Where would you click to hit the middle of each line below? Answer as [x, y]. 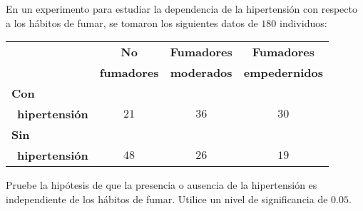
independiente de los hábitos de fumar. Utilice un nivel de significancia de [167, 199]
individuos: [303, 22]
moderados [201, 73]
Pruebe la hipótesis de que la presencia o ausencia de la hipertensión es [162, 185]
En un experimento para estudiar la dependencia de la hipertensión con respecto [181, 9]
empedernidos [283, 73]
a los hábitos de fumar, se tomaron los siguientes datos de [132, 22]
